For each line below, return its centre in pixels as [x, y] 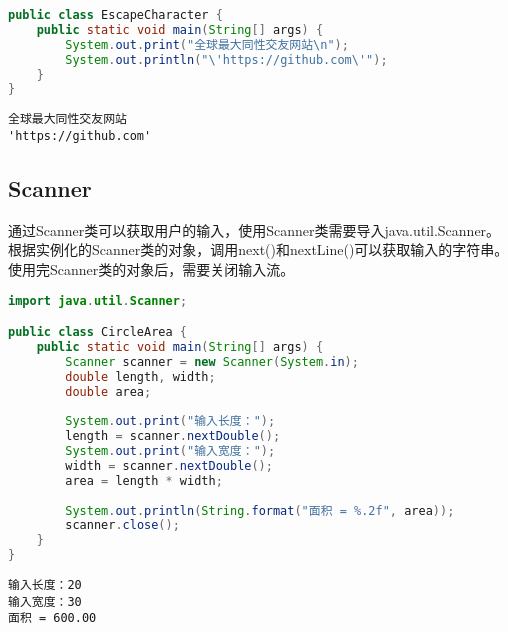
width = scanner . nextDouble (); [169, 465]
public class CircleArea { [97, 332]
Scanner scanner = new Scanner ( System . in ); [212, 361]
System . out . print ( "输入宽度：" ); [170, 451]
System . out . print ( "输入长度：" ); [170, 421]
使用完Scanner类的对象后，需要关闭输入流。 [151, 268]
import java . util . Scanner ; [98, 300]
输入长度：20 [45, 585]
